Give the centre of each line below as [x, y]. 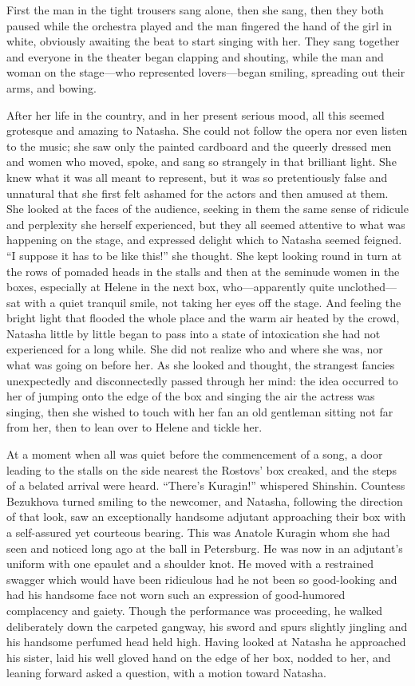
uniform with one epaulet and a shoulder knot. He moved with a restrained [190, 564]
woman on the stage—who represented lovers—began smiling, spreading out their [206, 72]
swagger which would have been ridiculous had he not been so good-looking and [202, 579]
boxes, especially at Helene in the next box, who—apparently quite [170, 287]
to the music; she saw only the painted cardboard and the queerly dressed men [199, 146]
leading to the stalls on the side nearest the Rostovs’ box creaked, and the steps [202, 469]
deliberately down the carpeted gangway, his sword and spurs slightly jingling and [207, 626]
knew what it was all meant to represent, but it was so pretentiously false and [197, 177]
